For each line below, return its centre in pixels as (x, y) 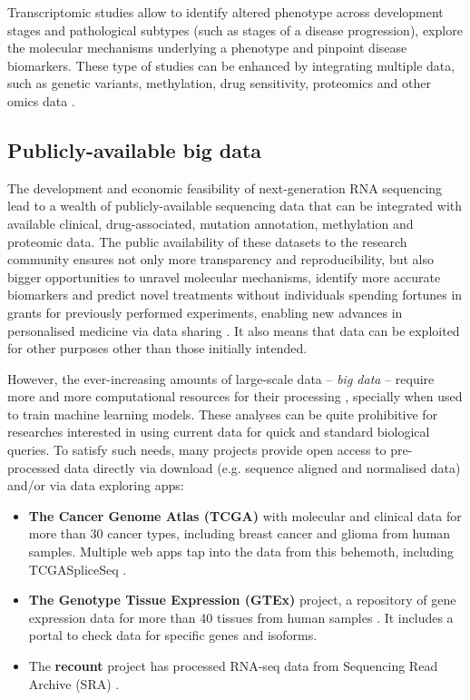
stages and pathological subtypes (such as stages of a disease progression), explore (235, 30)
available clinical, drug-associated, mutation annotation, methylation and (211, 223)
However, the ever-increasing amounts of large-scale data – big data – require (221, 378)
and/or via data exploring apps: (96, 485)
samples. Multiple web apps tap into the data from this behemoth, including (241, 552)
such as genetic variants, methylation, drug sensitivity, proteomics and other (219, 83)
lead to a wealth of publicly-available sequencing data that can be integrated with (235, 206)
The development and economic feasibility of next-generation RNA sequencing (225, 187)
